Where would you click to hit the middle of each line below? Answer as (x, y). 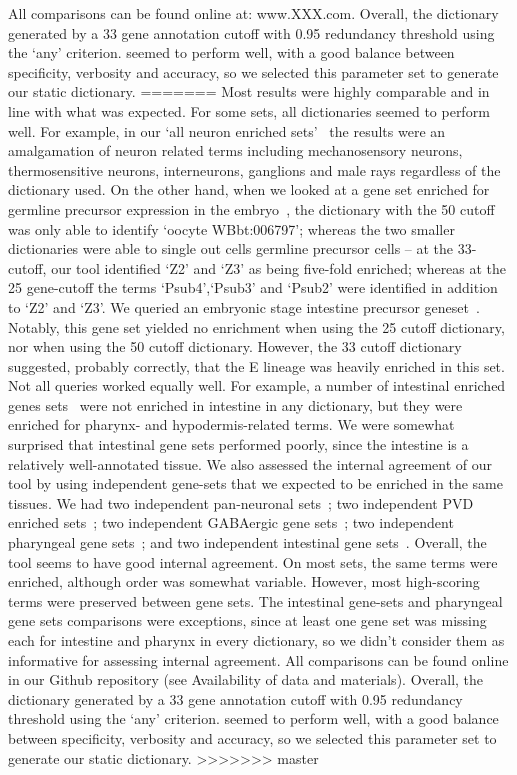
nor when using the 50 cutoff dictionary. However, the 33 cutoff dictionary (235, 346)
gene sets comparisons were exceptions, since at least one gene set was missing (247, 620)
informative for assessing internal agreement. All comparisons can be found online (258, 659)
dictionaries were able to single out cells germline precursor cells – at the (231, 248)
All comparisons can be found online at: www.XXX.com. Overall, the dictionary (253, 13)
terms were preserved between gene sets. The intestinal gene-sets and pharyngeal (255, 600)
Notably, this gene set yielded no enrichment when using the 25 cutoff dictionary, (256, 326)
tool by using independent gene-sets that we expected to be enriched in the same (255, 483)
